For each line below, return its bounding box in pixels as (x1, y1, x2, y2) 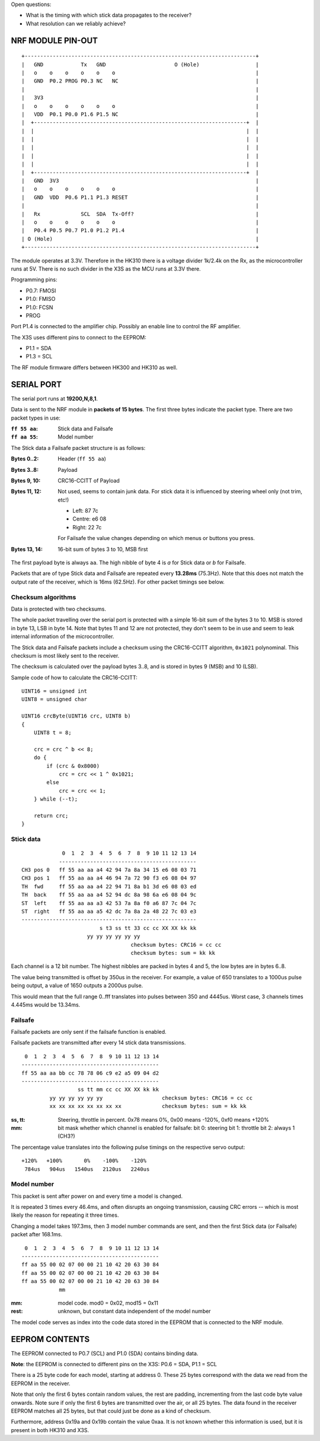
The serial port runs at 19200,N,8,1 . (11, 395, 98, 402)
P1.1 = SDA (25, 345, 52, 352)
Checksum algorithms (11, 593, 76, 601)
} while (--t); (33, 796, 78, 802)
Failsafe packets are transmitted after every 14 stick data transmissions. (11, 1039, 186, 1046)
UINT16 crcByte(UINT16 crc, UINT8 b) (21, 713, 132, 719)
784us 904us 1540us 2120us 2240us (24, 1166, 150, 1172)
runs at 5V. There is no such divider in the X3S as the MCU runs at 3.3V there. (11, 265, 201, 272)
